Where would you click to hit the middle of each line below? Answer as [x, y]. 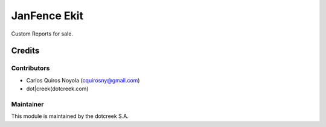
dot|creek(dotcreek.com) [57, 89]
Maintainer [27, 104]
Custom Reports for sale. [42, 34]
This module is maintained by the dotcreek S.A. [70, 116]
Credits [25, 51]
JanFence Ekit [47, 16]
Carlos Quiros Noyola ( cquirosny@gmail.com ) [83, 80]
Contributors [30, 68]
